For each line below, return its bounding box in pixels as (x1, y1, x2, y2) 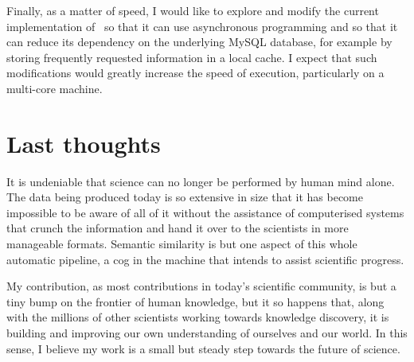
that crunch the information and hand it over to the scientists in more (6, 220, 349, 236)
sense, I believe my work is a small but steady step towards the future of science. (6, 340, 400, 356)
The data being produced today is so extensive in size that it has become (6, 189, 363, 205)
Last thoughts (6, 127, 161, 159)
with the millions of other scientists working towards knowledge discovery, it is (6, 309, 389, 325)
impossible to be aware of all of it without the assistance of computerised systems (6, 204, 404, 220)
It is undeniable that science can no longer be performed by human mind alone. (6, 173, 395, 189)
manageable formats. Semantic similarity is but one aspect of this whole (6, 235, 357, 252)
